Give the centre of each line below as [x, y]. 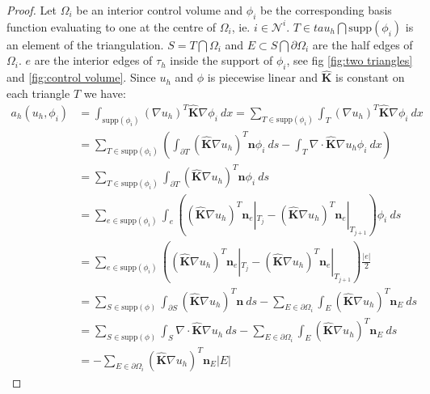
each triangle [38, 93]
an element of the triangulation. [85, 44]
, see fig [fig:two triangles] [350, 60]
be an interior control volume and [160, 10]
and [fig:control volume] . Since [81, 77]
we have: [105, 93]
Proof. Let [32, 10]
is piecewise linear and [263, 77]
